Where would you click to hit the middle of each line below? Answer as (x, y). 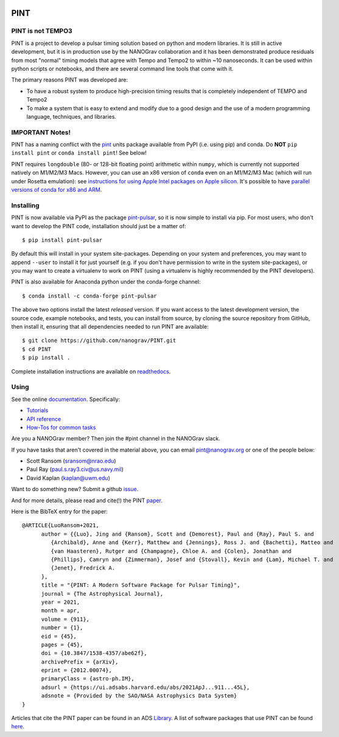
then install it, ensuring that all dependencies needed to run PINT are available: (110, 327)
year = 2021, (61, 602)
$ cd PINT (37, 349)
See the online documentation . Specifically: (66, 399)
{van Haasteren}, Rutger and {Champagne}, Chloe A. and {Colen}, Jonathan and (171, 551)
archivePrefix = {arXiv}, (80, 662)
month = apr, (61, 611)
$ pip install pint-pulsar (62, 240)
